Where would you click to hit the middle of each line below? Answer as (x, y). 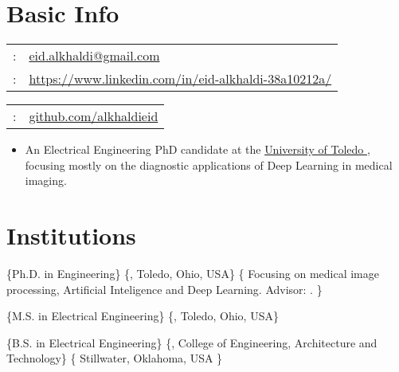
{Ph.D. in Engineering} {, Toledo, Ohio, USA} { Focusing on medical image (193, 274)
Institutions (71, 235)
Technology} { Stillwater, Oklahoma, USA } (115, 358)
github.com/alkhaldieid (94, 116)
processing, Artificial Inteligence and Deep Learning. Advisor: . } (164, 289)
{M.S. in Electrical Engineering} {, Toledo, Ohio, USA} (143, 316)
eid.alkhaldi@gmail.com (94, 56)
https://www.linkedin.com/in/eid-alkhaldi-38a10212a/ (180, 79)
